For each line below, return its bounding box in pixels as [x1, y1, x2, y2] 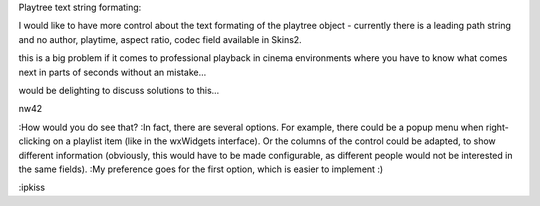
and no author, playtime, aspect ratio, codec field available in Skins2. [18, 33, 302, 45]
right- [485, 121, 509, 133]
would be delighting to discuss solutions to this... [18, 84, 220, 96]
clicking [18, 135, 51, 147]
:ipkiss [18, 181, 45, 194]
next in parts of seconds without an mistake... [18, 66, 207, 78]
